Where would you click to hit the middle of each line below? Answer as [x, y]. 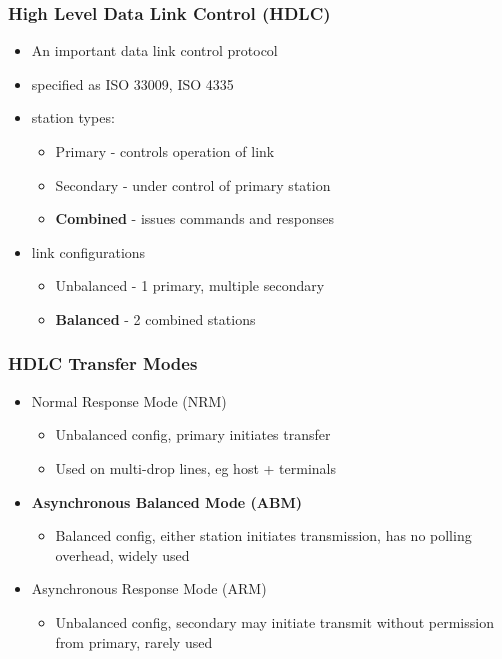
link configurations [88, 251]
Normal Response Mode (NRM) [129, 400]
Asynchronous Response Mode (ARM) [149, 588]
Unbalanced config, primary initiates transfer [193, 434]
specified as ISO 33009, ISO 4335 [132, 83]
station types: [73, 117]
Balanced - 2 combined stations [155, 318]
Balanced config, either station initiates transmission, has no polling [263, 535]
